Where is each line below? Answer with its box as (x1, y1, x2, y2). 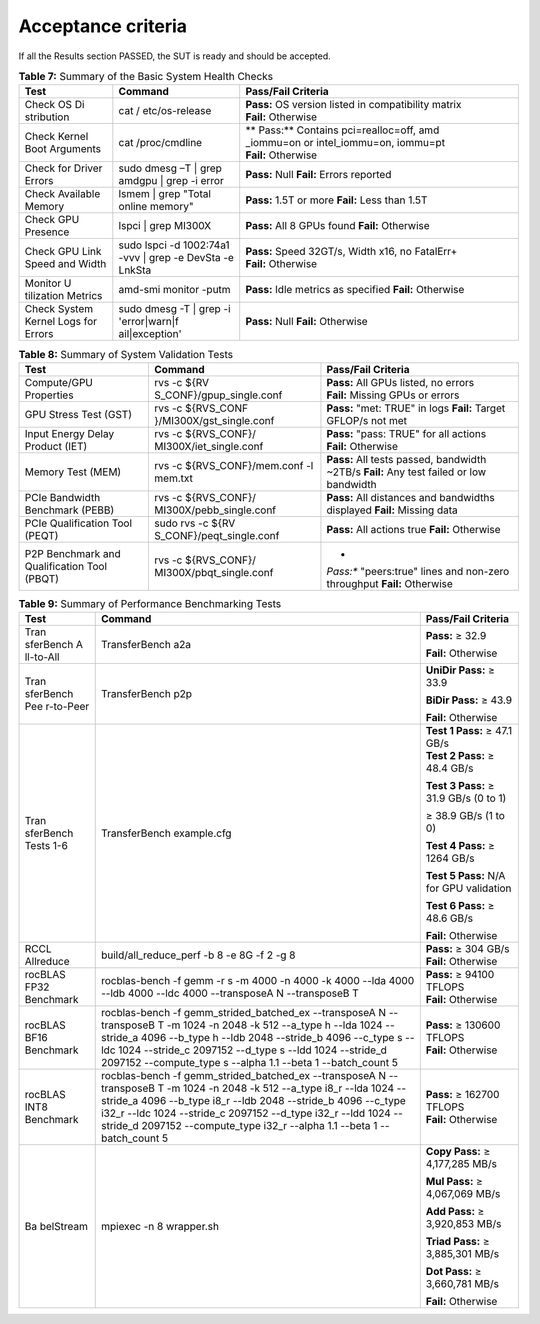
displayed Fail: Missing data (326, 503, 459, 517)
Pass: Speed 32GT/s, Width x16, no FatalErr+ (245, 245, 458, 259)
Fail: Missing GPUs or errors (326, 388, 460, 402)
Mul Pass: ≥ (425, 1175, 484, 1189)
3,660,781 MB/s (425, 1277, 500, 1291)
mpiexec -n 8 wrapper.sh (100, 1220, 220, 1234)
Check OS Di (24, 98, 85, 112)
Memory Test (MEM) (24, 465, 122, 479)
